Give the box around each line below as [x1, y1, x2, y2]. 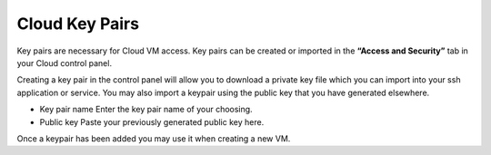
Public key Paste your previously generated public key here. [39, 116, 265, 127]
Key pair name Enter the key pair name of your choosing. [39, 104, 254, 115]
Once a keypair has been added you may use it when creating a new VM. [16, 132, 291, 144]
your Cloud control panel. [16, 57, 113, 68]
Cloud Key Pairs [16, 14, 140, 34]
